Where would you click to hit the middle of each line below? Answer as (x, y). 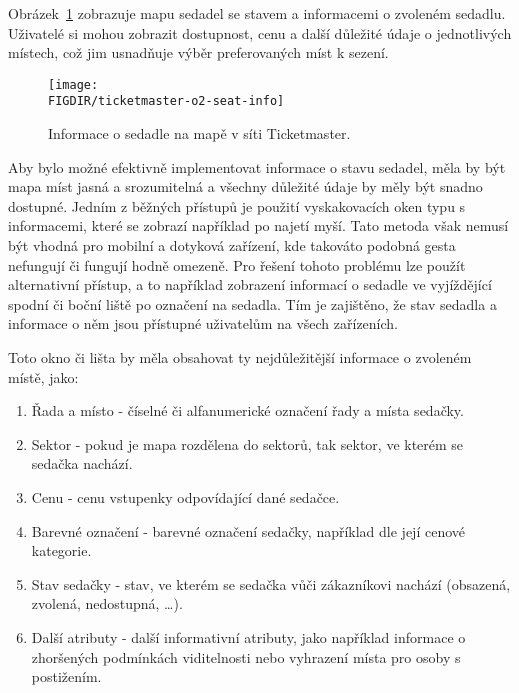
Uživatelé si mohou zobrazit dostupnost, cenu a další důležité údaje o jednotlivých (260, 32)
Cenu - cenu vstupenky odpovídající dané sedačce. (185, 497)
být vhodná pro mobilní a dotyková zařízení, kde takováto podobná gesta (232, 245)
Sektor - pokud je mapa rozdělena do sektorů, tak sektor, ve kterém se (247, 443)
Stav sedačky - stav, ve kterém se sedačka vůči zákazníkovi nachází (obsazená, (271, 583)
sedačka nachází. (82, 463)
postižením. (66, 676)
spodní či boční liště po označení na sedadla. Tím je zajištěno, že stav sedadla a (252, 303)
